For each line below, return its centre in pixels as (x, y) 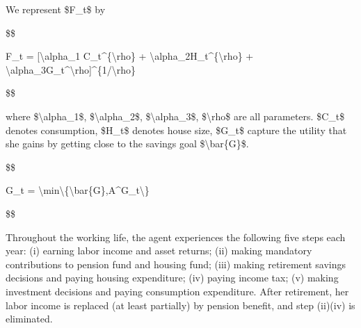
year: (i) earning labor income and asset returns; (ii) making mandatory (159, 251)
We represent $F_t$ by (56, 9)
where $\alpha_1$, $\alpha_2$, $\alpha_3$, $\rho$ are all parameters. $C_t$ (175, 116)
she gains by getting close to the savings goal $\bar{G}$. (127, 143)
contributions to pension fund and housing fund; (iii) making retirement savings (176, 264)
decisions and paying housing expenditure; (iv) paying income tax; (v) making (172, 278)
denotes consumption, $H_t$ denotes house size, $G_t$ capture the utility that (176, 130)
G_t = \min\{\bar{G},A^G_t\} (78, 190)
